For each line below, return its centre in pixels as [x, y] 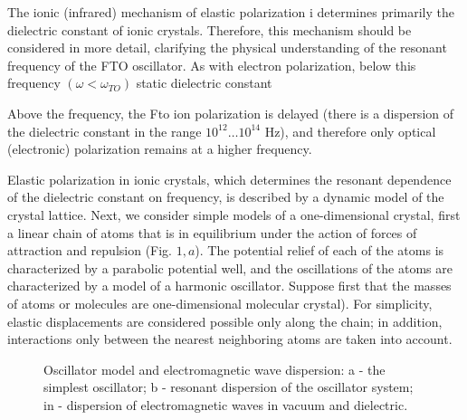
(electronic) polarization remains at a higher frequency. [160, 149]
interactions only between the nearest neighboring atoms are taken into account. [230, 339]
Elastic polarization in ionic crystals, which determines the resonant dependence [229, 179]
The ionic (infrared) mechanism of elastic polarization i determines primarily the [231, 12]
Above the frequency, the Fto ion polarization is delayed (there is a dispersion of [231, 113]
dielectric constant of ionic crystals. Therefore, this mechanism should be [210, 29]
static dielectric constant [204, 83]
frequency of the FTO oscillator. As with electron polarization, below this [212, 65]
